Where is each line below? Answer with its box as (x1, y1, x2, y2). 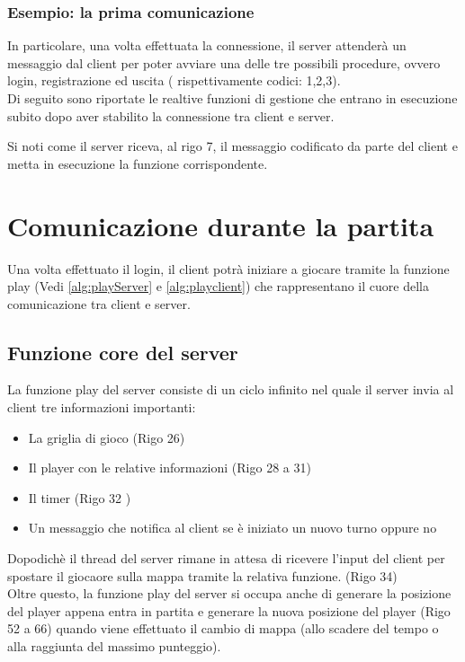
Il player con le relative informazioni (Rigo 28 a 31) (28, 458, 311, 477)
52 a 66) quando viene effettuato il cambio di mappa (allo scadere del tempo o (7, 619, 439, 638)
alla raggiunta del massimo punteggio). (7, 637, 221, 656)
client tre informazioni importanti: (7, 398, 196, 417)
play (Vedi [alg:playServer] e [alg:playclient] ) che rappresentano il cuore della (7, 277, 429, 296)
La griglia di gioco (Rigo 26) (28, 428, 185, 446)
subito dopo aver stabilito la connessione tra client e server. (7, 106, 335, 125)
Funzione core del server (7, 338, 238, 366)
